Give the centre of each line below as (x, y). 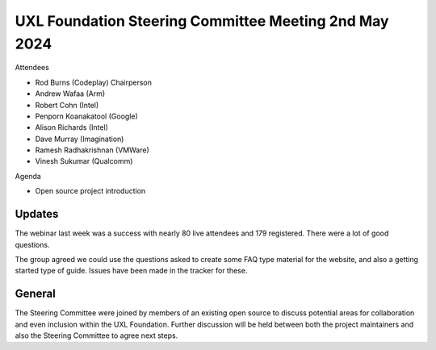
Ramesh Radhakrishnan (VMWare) (92, 150)
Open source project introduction (90, 191)
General (36, 294)
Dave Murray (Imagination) (80, 139)
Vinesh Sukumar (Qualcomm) (84, 161)
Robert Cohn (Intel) (67, 105)
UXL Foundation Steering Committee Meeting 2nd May (202, 21)
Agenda (28, 176)
